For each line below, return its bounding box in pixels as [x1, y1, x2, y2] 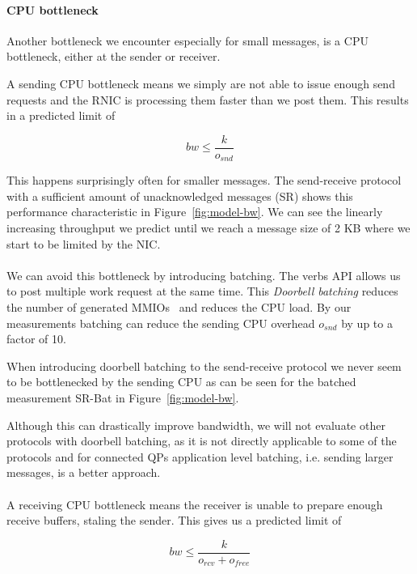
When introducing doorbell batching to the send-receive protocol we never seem [6, 357, 402, 374]
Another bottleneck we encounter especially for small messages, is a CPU [6, 32, 369, 49]
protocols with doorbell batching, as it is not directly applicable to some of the [6, 432, 397, 449]
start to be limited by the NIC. [6, 235, 161, 252]
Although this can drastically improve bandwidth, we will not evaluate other [6, 416, 385, 433]
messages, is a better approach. [6, 464, 161, 481]
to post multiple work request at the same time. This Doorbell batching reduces [6, 283, 398, 300]
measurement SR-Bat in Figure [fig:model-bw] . [6, 389, 239, 406]
